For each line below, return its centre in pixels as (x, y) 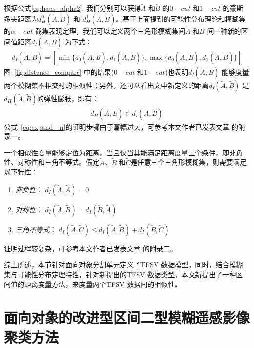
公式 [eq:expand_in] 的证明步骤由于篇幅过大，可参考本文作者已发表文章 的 (121, 126)
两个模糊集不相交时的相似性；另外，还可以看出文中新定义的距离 (106, 85)
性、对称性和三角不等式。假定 (52, 162)
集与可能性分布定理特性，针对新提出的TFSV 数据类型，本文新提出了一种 (120, 274)
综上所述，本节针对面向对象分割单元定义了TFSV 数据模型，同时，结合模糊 (124, 265)
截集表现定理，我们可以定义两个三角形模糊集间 (110, 31)
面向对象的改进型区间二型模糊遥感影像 (127, 317)
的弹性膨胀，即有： (68, 98)
